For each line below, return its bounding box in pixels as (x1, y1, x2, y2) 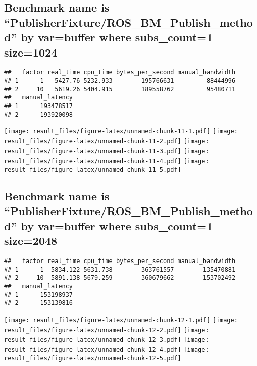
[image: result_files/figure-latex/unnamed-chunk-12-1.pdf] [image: (4, 316, 238, 324)
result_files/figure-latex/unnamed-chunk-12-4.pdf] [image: (4, 346, 209, 353)
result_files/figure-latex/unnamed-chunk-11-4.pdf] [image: (4, 158, 209, 165)
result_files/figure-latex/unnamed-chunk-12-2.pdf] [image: (4, 326, 209, 334)
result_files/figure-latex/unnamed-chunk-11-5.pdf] (4, 166, 181, 173)
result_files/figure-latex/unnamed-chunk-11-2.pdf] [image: (4, 137, 209, 145)
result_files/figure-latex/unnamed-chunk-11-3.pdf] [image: (4, 147, 209, 155)
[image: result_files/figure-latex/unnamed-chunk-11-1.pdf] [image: (4, 128, 238, 135)
